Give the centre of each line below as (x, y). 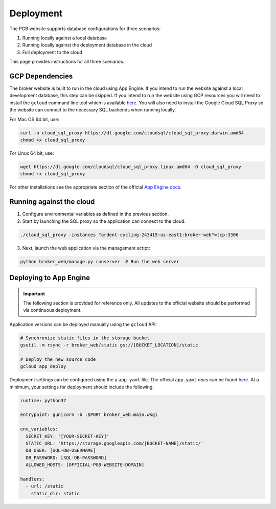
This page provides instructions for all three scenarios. (67, 62)
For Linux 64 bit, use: (32, 153)
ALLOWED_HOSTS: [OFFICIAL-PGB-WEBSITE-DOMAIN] (85, 465)
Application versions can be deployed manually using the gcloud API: (83, 324)
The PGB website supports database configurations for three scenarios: (85, 29)
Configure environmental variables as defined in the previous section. (95, 214)
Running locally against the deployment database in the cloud (87, 45)
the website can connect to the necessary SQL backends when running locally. (93, 110)
